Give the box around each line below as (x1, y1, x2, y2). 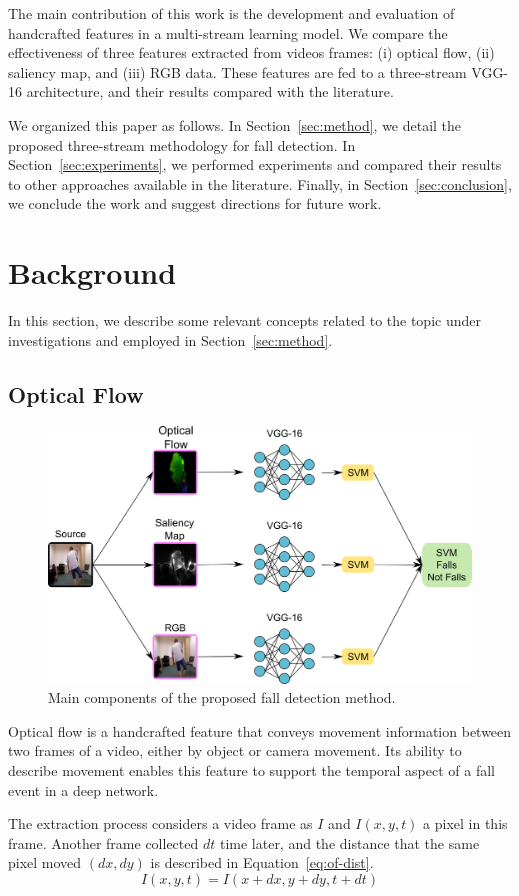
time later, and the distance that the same (219, 832, 480, 853)
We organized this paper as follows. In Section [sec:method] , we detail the (8, 114, 462, 135)
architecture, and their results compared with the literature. (26, 81, 394, 102)
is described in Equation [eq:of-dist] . (150, 852, 374, 873)
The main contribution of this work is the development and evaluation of (8, 3, 455, 23)
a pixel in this (423, 813, 508, 834)
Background (8, 252, 177, 293)
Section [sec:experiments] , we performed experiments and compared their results (8, 154, 502, 175)
